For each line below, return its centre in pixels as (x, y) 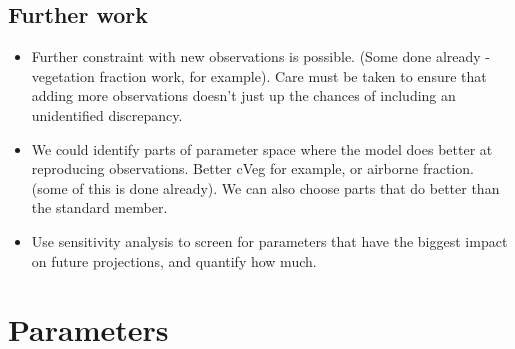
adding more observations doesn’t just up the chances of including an (243, 95)
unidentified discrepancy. (107, 114)
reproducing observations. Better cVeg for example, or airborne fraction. (252, 168)
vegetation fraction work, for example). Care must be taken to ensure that (259, 75)
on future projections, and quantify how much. (174, 260)
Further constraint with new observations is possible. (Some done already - (260, 56)
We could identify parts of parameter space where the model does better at (262, 148)
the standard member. (99, 207)
